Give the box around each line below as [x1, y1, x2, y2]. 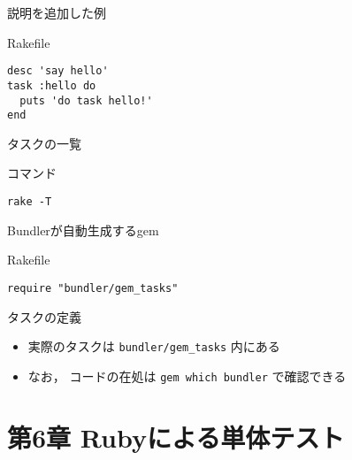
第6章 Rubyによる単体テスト [7, 418, 345, 455]
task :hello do [7, 79, 96, 92]
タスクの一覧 [7, 134, 81, 152]
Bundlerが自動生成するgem [7, 220, 159, 239]
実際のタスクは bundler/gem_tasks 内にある [27, 337, 280, 356]
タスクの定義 [7, 307, 81, 326]
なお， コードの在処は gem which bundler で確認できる [27, 366, 347, 385]
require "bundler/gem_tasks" [7, 281, 179, 295]
